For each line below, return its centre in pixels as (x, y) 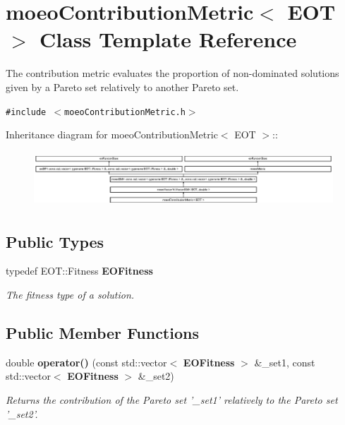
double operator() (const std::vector (86, 362)
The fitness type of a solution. (70, 294)
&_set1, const (285, 362)
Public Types (55, 241)
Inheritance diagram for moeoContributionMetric (112, 134)
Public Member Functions (102, 332)
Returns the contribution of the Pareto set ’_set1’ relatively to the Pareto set (172, 399)
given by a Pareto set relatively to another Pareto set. (122, 86)
